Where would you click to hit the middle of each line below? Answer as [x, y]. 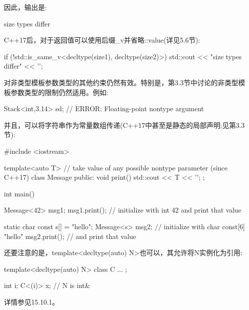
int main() [19, 193]
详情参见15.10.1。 [31, 301]
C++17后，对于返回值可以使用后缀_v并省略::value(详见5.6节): [102, 40]
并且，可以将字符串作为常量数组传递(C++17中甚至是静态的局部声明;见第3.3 [124, 125]
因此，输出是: [25, 7]
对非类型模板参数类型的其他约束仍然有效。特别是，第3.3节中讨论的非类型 [121, 82]
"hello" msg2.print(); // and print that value [70, 236]
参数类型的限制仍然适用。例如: [59, 92]
